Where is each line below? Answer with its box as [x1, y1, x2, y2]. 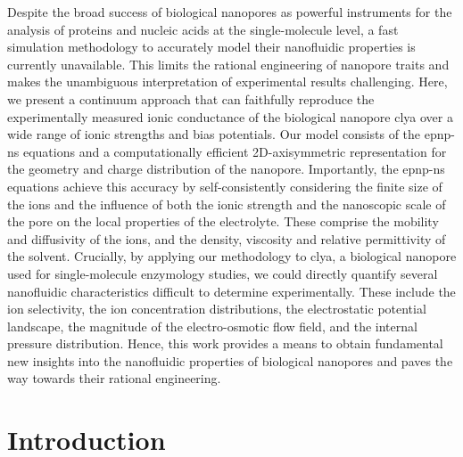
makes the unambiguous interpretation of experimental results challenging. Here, [7, 72, 448, 91]
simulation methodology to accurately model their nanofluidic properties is [7, 37, 416, 56]
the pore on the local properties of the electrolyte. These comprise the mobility [7, 212, 439, 231]
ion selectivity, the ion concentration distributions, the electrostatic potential [7, 299, 426, 318]
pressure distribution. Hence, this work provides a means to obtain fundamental [7, 334, 443, 353]
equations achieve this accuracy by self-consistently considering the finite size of [7, 176, 442, 195]
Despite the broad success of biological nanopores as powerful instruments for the [7, 3, 452, 20]
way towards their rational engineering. [7, 369, 221, 388]
